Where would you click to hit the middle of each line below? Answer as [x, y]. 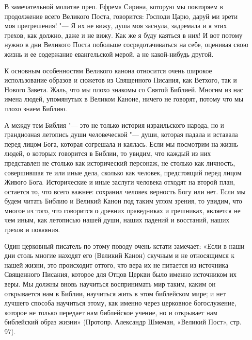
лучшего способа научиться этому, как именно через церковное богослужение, [120, 303]
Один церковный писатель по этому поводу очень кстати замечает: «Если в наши [125, 246]
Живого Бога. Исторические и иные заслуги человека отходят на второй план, [120, 182]
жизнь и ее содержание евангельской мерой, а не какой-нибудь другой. [109, 54]
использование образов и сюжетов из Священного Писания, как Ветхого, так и [121, 80]
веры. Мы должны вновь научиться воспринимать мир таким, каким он [110, 284]
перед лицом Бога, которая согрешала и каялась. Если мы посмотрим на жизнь [121, 144]
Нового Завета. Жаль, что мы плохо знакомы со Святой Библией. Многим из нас [124, 89]
